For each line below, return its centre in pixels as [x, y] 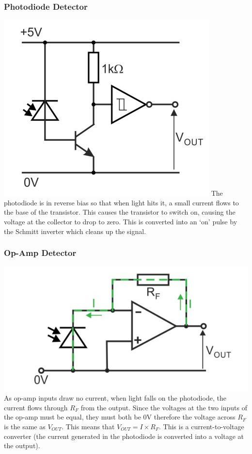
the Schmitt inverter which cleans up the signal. [75, 231]
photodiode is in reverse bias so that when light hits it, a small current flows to [121, 202]
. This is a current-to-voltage [202, 426]
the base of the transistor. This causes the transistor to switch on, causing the [120, 212]
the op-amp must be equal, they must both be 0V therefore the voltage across [120, 417]
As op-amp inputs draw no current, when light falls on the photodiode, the [115, 398]
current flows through [36, 407]
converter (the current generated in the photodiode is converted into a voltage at [124, 436]
